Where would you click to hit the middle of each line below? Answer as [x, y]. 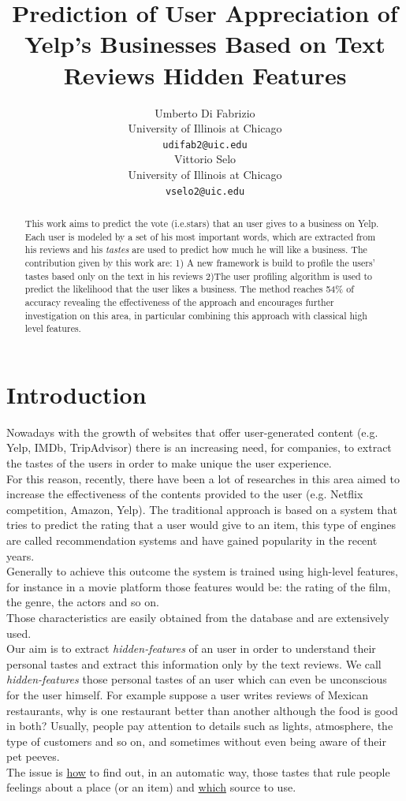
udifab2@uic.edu [205, 145]
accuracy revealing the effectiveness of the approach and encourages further [179, 302]
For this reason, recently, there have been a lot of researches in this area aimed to [203, 478]
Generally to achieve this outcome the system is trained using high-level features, [202, 571]
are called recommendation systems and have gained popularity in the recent [192, 540]
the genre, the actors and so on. [83, 602]
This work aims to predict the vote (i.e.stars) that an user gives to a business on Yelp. [202, 223]
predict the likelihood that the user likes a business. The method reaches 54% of [189, 289]
